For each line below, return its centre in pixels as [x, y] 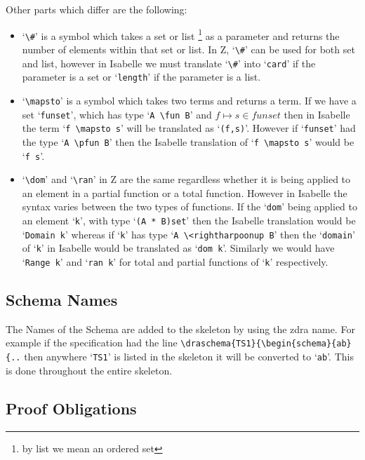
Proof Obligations [71, 408]
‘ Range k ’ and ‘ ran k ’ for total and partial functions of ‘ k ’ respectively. [175, 262]
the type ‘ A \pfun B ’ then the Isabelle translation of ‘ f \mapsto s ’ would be [188, 141]
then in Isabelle [317, 114]
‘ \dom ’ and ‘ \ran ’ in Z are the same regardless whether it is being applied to [186, 179]
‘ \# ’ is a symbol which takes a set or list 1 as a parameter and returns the [181, 34]
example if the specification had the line [92, 343]
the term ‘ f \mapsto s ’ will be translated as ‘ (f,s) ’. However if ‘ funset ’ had [189, 128]
